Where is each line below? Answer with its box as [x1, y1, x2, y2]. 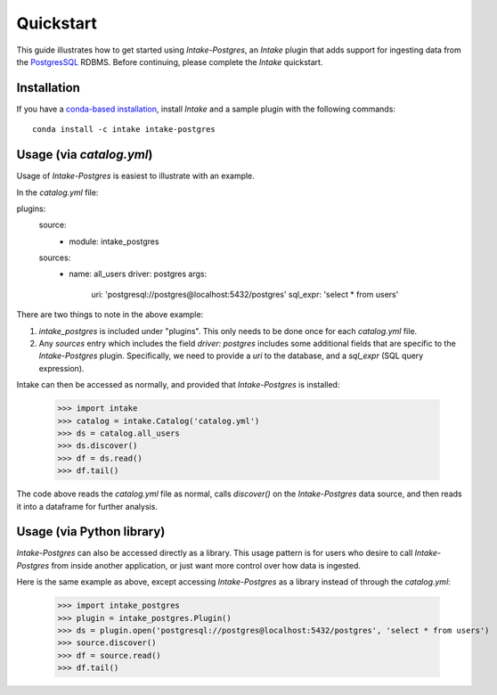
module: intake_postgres [69, 236, 159, 247]
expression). [38, 363, 85, 373]
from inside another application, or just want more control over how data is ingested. [51, 560, 361, 570]
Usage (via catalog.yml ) [16, 147, 153, 162]
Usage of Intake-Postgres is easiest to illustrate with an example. [16, 170, 256, 182]
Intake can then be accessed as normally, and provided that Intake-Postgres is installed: [16, 380, 340, 390]
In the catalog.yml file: [16, 187, 99, 198]
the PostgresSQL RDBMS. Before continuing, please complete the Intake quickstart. [16, 56, 323, 67]
